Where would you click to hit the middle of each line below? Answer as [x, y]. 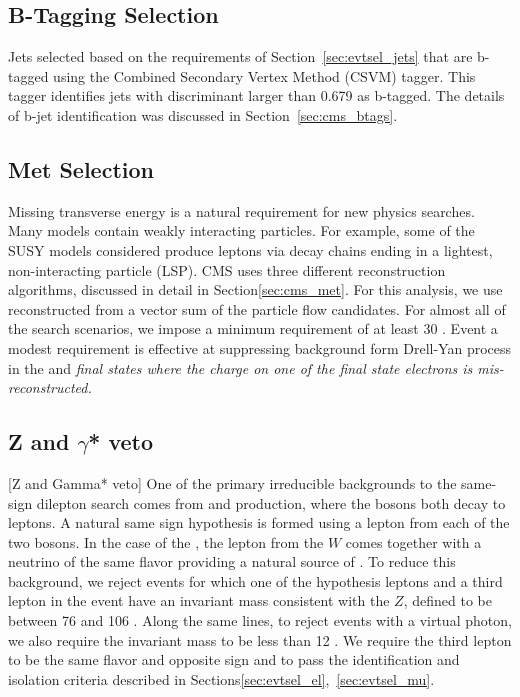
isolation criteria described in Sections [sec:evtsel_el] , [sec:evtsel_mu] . [221, 678]
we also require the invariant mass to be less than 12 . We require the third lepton [260, 639]
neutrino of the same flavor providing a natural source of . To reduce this [232, 561]
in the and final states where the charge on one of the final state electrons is [240, 367]
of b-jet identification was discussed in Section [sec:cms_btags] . [203, 114]
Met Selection [81, 168]
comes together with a [413, 541]
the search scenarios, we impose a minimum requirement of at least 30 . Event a [253, 328]
